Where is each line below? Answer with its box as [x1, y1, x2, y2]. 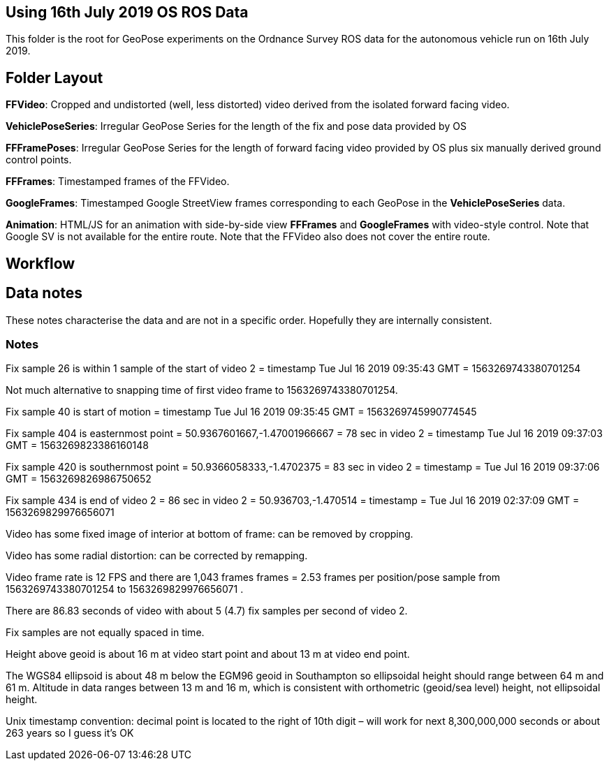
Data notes [6, 284, 83, 302]
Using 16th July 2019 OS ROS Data [6, 3, 249, 21]
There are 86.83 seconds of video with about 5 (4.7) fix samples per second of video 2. [6, 605, 408, 617]
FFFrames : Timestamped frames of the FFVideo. [6, 175, 230, 188]
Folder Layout [6, 68, 103, 87]
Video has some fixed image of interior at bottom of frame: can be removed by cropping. [6, 528, 413, 540]
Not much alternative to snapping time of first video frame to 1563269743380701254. [6, 384, 398, 397]
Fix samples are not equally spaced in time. [6, 626, 205, 639]
